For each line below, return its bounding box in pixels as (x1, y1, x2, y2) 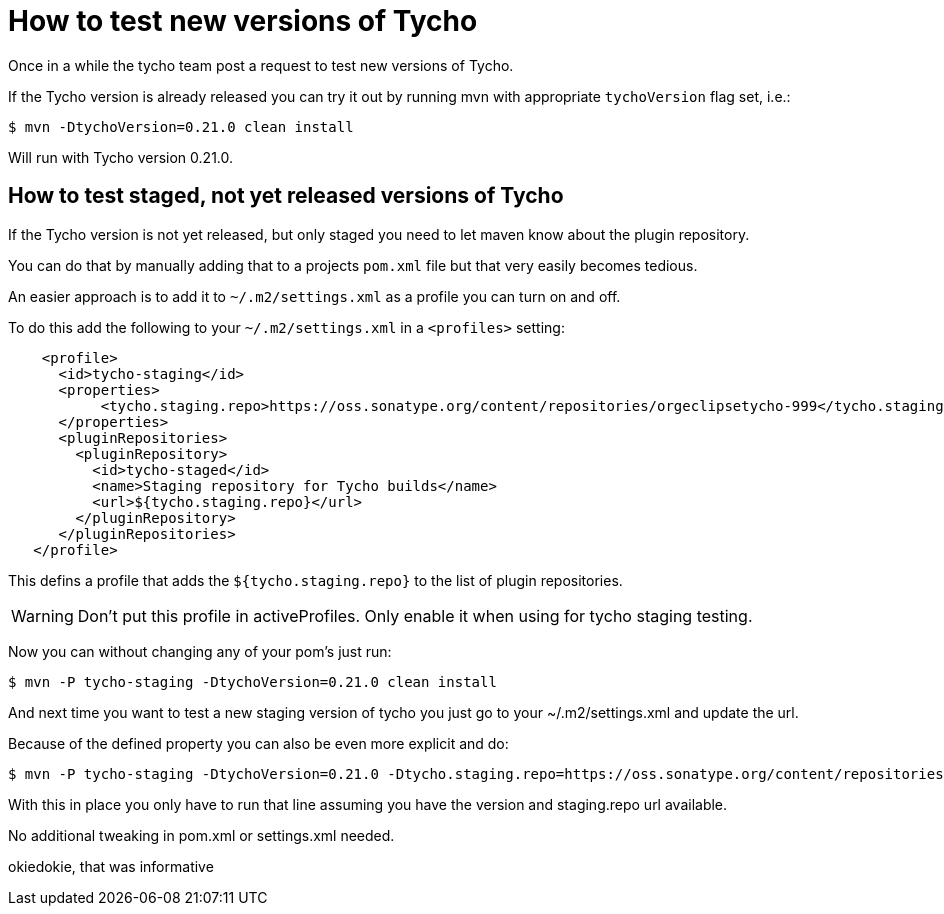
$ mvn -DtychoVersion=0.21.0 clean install (8, 118, 354, 135)
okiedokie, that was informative (8, 857, 214, 875)
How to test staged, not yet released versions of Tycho (8, 183, 564, 209)
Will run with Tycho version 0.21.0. (8, 148, 234, 166)
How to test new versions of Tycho (8, 4, 478, 38)
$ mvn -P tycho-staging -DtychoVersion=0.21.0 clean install (8, 673, 497, 690)
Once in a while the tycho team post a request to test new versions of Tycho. (8, 56, 514, 74)
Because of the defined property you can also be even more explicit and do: (8, 734, 509, 752)
